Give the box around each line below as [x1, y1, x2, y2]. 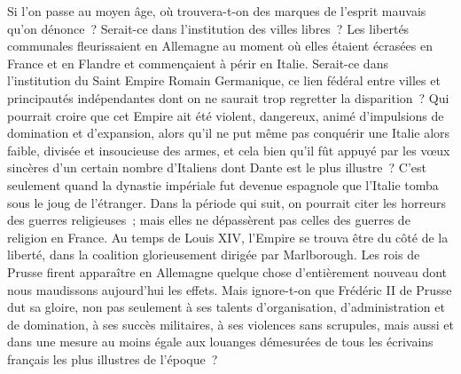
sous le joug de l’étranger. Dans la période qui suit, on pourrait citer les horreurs [7, 193, 446, 211]
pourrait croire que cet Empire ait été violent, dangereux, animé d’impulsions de [7, 106, 444, 124]
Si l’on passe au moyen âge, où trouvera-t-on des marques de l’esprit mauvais [7, 2, 426, 20]
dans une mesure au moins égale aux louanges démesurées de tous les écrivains [7, 332, 434, 351]
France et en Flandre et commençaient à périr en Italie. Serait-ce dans [7, 53, 388, 72]
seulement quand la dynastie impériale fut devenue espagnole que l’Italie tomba [7, 175, 439, 194]
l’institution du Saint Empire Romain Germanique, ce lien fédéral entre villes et [7, 71, 441, 90]
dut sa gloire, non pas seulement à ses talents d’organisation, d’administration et [7, 298, 445, 316]
